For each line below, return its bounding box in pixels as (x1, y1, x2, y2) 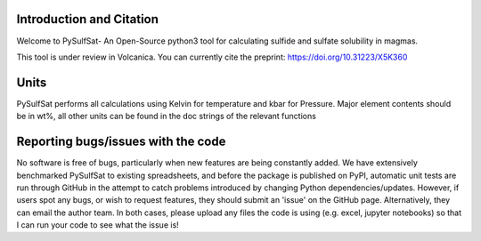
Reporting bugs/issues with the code (16, 134, 226, 149)
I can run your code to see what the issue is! (16, 220, 180, 230)
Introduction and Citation (16, 12, 159, 27)
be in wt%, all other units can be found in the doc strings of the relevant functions (16, 111, 316, 122)
